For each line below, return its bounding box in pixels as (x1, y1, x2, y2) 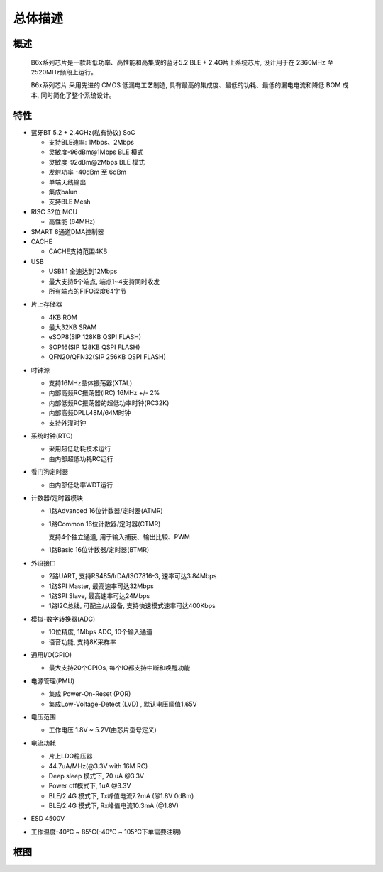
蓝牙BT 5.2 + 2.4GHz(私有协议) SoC (30, 128, 135, 136)
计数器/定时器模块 (30, 493, 84, 502)
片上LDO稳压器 (48, 752, 93, 761)
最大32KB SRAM (48, 323, 97, 331)
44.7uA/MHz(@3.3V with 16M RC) (48, 761, 148, 770)
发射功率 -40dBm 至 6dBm (48, 167, 127, 177)
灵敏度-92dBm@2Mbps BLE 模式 (48, 158, 145, 166)
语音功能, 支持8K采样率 (48, 637, 117, 646)
